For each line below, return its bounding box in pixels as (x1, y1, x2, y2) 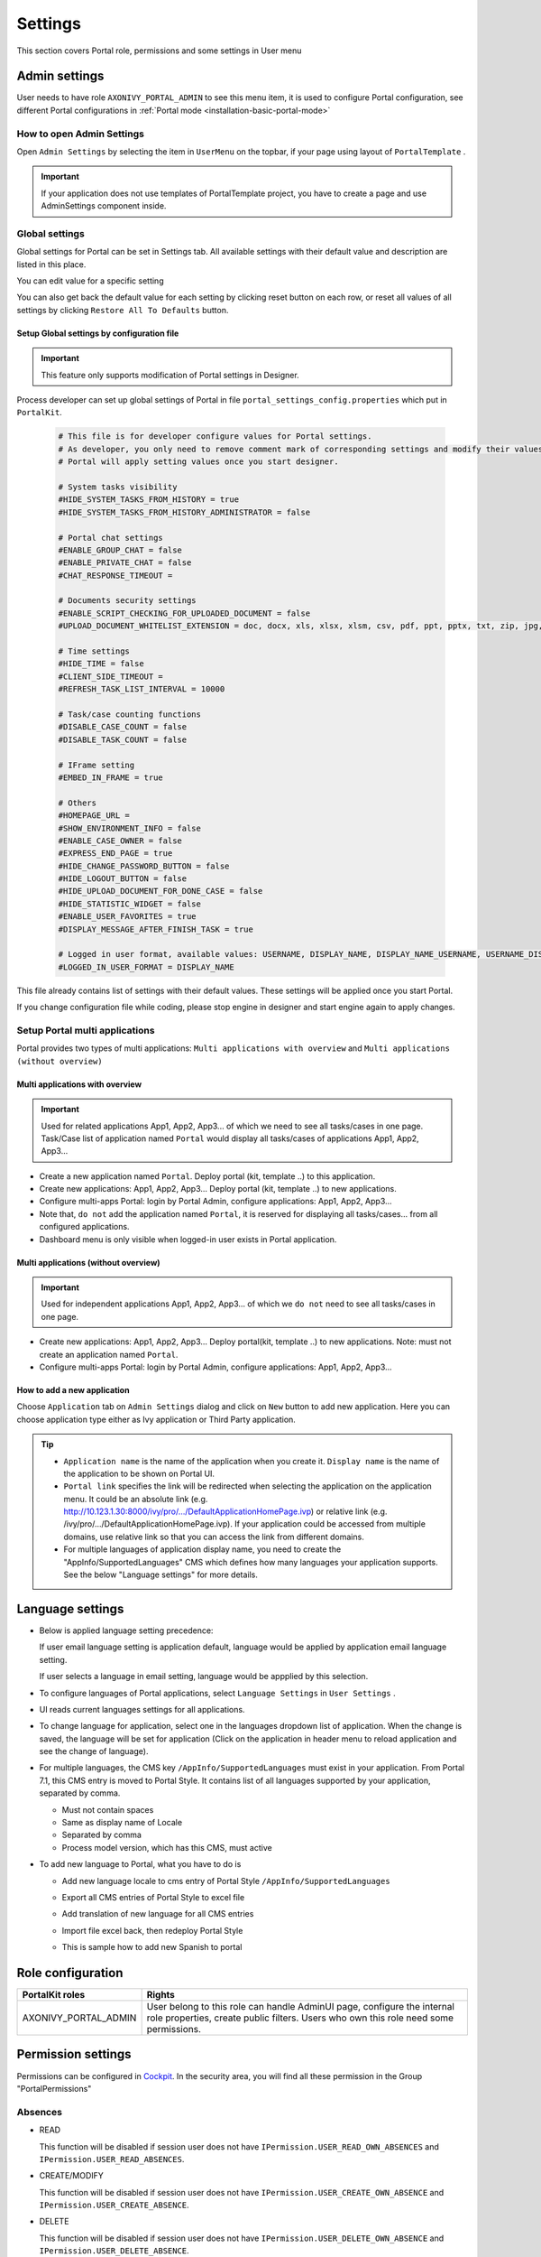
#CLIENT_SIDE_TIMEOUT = (58, 671, 164, 682)
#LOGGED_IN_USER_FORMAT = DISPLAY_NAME (58, 961, 234, 972)
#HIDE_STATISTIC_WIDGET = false (58, 898, 202, 909)
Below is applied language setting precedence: (39, 1625, 214, 1636)
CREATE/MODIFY (39, 2170, 104, 2181)
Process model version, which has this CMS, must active (61, 1842, 272, 1853)
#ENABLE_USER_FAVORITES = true (58, 912, 197, 922)
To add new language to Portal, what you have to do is (39, 1859, 242, 1870)
